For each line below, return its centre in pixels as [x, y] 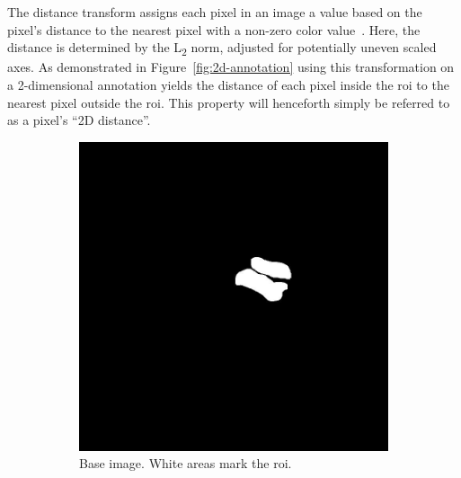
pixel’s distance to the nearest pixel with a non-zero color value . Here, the [214, 29]
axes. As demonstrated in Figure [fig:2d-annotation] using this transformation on [231, 67]
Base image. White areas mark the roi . [186, 463]
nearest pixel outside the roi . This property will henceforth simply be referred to [229, 102]
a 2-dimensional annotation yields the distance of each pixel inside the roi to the [228, 84]
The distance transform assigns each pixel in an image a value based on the [215, 12]
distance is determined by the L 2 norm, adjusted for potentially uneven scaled [222, 48]
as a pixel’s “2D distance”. [79, 120]
